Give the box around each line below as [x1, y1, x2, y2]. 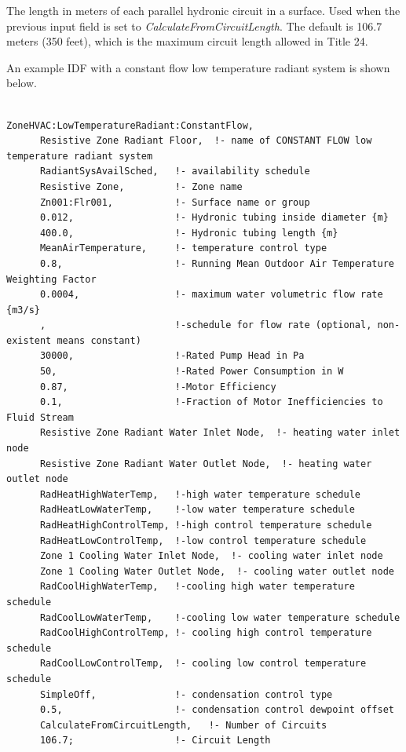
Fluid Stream [6, 411, 74, 423]
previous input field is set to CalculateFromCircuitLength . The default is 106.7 [6, 17, 382, 34]
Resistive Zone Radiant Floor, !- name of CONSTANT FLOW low [39, 135, 372, 147]
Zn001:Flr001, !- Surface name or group [39, 196, 310, 208]
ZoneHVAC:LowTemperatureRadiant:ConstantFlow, [6, 119, 254, 131]
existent [6, 334, 52, 346]
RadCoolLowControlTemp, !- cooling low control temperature [39, 658, 367, 670]
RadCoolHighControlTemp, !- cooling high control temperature [39, 627, 372, 639]
